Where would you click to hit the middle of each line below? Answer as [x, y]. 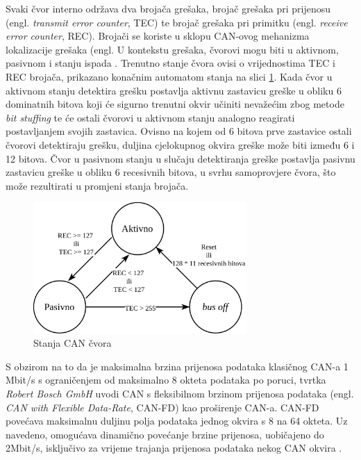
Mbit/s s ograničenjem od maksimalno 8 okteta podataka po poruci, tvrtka [166, 380]
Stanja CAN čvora [73, 343]
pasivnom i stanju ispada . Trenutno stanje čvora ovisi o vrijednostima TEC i [170, 63]
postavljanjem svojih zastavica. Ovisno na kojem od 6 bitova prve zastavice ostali [179, 131]
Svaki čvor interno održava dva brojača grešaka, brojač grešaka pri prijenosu [168, 8]
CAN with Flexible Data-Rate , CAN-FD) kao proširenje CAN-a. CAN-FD [162, 407]
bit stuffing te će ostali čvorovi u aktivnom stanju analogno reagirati [150, 117]
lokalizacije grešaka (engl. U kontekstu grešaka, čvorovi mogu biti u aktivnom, [172, 49]
